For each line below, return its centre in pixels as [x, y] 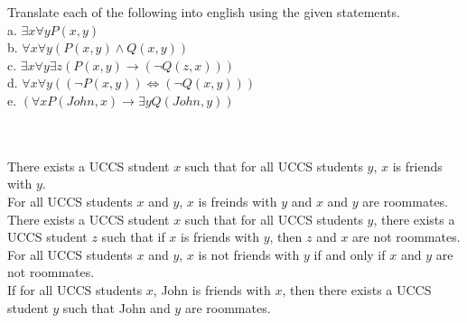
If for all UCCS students [75, 289]
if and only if [350, 254]
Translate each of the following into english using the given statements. [204, 12]
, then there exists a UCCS [357, 289]
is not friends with [249, 254]
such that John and [117, 307]
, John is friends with [212, 289]
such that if [133, 237]
